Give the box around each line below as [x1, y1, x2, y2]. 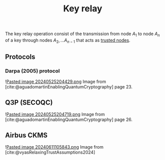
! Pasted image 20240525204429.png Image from [5, 79, 106, 84]
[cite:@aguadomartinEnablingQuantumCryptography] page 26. [5, 117, 133, 122]
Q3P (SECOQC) [5, 98, 53, 107]
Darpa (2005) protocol [5, 68, 60, 75]
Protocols [5, 53, 35, 61]
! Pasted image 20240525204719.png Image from [5, 112, 105, 118]
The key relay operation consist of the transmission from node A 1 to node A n [5, 31, 160, 38]
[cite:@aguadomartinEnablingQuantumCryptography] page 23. [5, 84, 133, 90]
